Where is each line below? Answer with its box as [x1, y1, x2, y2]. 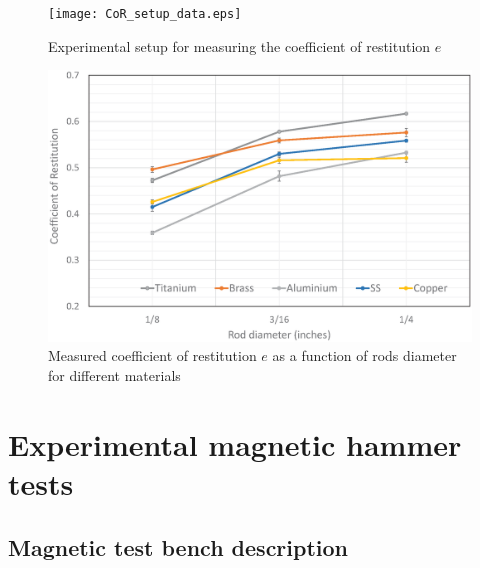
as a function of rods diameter [272, 345, 457, 366]
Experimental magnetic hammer [8, 423, 462, 464]
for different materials [48, 365, 181, 386]
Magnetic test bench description [8, 531, 349, 562]
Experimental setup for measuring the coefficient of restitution [48, 35, 431, 56]
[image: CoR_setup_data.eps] [48, 7, 242, 21]
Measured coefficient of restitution [48, 345, 257, 366]
